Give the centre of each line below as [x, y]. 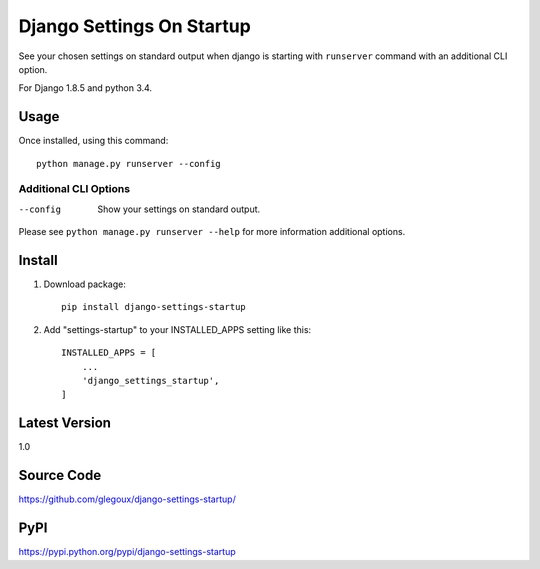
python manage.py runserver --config [129, 163]
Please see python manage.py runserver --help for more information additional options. [212, 232]
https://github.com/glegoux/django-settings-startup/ [127, 499]
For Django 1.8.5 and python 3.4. [85, 88]
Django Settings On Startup [135, 26]
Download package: [85, 284]
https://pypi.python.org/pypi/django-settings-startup [127, 552]
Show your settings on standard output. [179, 209]
